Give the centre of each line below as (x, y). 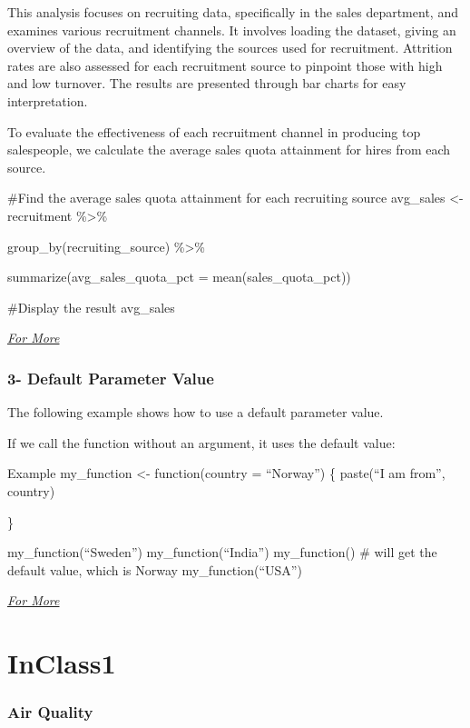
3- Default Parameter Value (111, 378)
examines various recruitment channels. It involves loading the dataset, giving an (232, 30)
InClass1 (62, 663)
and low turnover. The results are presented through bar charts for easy (207, 83)
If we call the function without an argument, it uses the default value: (201, 442)
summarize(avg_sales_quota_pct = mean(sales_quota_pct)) (179, 277)
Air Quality (50, 712)
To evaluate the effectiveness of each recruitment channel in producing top (214, 131)
